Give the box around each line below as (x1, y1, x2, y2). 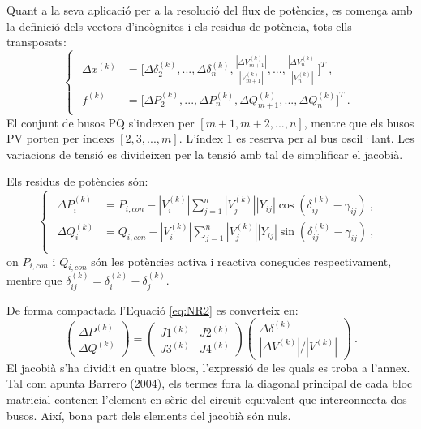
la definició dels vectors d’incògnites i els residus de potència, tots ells (6, 17, 352, 34)
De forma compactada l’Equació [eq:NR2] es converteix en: (6, 301, 299, 318)
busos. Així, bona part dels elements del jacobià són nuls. (6, 406, 291, 423)
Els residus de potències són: (6, 173, 148, 190)
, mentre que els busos (303, 114, 415, 131)
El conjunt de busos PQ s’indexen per (6, 114, 195, 131)
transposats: (6, 33, 67, 50)
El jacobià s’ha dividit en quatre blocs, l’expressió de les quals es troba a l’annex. (6, 358, 410, 375)
